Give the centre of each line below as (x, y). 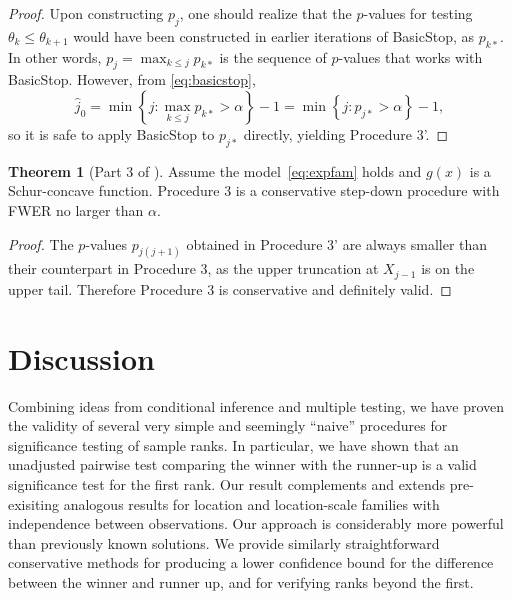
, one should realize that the (265, 13)
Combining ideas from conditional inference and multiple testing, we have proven (256, 405)
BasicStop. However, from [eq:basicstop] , (132, 79)
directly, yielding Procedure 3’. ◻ (346, 133)
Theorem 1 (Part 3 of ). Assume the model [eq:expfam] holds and (215, 170)
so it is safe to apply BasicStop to (111, 133)
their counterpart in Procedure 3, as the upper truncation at (193, 268)
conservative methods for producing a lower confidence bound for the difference (251, 562)
